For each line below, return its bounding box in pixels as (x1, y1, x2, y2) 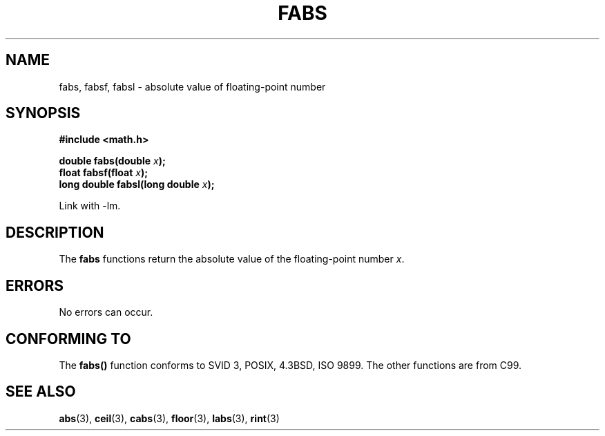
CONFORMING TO (6, 330, 131, 348)
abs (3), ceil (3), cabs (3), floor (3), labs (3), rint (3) (59, 412, 280, 424)
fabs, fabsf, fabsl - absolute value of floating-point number (59, 80, 326, 93)
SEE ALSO (6, 383, 76, 401)
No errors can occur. (59, 306, 153, 319)
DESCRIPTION (6, 223, 104, 241)
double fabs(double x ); (59, 155, 166, 167)
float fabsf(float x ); (59, 167, 148, 179)
